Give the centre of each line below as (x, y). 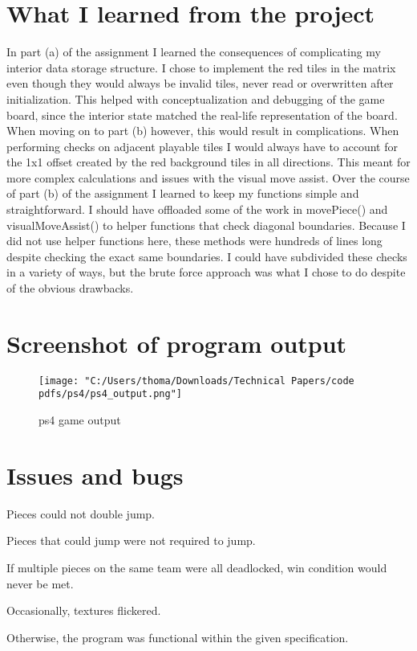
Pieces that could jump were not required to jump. (131, 540)
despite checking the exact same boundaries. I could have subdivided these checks (207, 256)
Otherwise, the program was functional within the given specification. (178, 637)
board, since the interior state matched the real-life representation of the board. (202, 115)
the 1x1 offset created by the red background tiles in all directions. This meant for (208, 162)
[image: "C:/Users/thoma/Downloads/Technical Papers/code (196, 381)
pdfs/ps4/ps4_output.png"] (110, 394)
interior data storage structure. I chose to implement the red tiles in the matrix (201, 67)
